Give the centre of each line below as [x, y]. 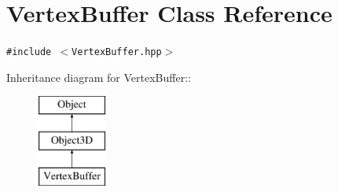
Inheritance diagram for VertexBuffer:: [99, 77]
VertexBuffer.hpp [117, 52]
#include [29, 52]
